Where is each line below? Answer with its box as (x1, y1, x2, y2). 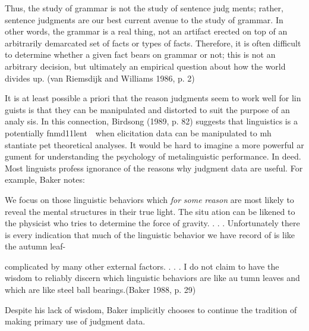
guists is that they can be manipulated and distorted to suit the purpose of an (5, 103, 290, 115)
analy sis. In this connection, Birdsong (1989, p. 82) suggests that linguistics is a (5, 115, 298, 127)
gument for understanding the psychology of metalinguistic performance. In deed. (5, 150, 301, 163)
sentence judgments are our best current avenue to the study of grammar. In (5, 13, 283, 26)
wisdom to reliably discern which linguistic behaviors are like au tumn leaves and (5, 271, 300, 284)
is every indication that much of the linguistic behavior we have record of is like (5, 228, 295, 241)
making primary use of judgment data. (5, 315, 146, 327)
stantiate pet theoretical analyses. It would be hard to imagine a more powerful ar (5, 138, 304, 151)
